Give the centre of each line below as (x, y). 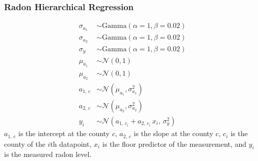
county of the (25, 143)
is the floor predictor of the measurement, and (174, 143)
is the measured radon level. (48, 154)
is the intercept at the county (64, 133)
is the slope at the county (174, 133)
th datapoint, (71, 143)
